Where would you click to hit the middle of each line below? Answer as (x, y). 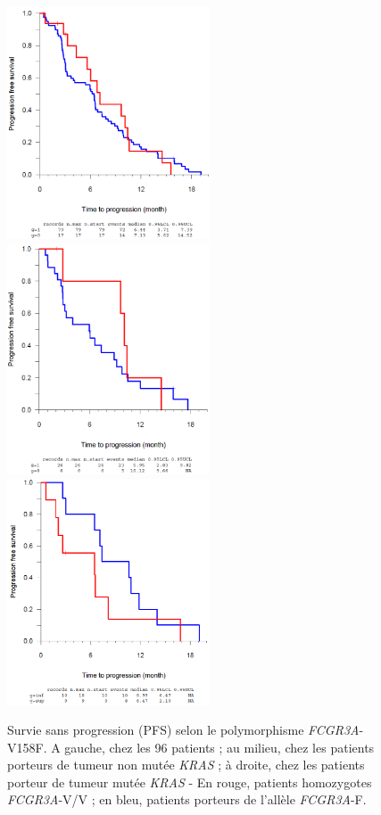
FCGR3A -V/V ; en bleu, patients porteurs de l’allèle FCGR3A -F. (187, 799)
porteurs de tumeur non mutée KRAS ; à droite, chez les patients (186, 765)
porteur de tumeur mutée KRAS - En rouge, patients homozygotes (190, 782)
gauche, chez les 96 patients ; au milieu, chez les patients (219, 747)
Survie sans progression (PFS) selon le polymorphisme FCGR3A (183, 730)
